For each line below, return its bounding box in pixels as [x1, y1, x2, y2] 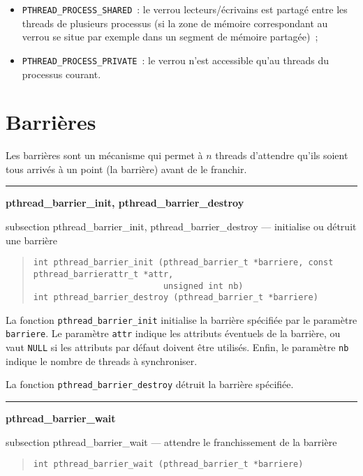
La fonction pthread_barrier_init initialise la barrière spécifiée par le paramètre [6, 312, 357, 327]
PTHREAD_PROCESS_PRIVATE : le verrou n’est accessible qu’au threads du [22, 52, 329, 67]
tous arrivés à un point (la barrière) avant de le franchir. [6, 161, 247, 176]
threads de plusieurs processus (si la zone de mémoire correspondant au [22, 15, 328, 30]
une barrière [6, 232, 58, 247]
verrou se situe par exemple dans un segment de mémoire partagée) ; [22, 29, 318, 44]
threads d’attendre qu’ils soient [215, 148, 348, 163]
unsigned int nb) [163, 281, 244, 291]
